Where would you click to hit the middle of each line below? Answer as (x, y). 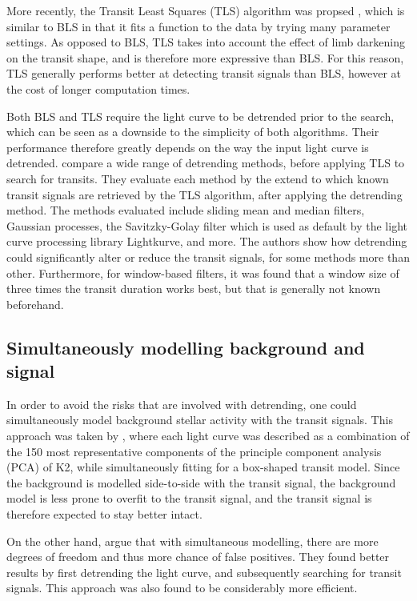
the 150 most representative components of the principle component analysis (194, 451)
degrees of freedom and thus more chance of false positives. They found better (198, 557)
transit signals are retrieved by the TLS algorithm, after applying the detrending (204, 194)
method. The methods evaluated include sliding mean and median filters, (186, 210)
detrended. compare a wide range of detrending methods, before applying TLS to (206, 163)
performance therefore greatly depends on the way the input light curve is (188, 147)
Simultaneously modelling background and (186, 347)
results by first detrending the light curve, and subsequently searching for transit (204, 572)
